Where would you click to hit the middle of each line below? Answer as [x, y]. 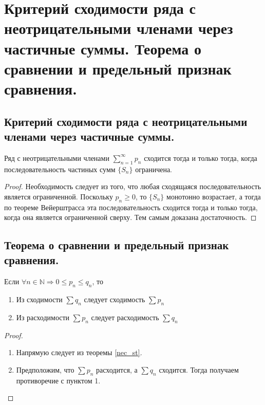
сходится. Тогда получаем [199, 369]
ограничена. [154, 169]
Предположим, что [45, 369]
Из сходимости [39, 299]
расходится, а [117, 369]
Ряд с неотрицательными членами [57, 158]
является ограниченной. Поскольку [59, 196]
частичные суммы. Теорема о [103, 48]
